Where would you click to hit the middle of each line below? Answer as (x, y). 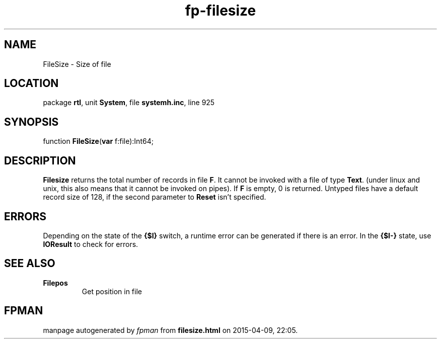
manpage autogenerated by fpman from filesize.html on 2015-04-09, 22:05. (170, 330)
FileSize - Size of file (77, 64)
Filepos (55, 283)
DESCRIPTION (40, 160)
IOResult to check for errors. (91, 244)
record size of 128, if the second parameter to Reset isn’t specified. (155, 197)
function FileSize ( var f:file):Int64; (98, 141)
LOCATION (31, 83)
